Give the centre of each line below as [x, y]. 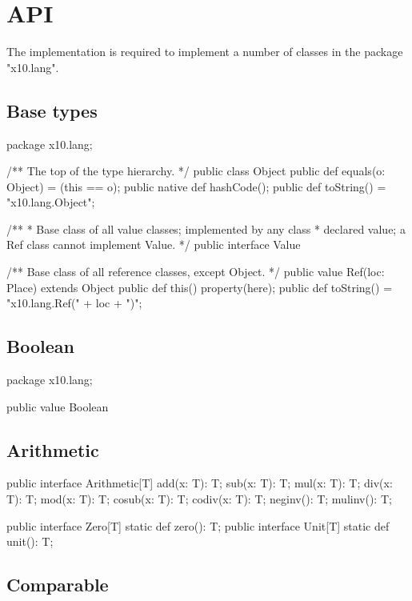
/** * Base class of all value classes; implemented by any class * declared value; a [206, 228]
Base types [52, 110]
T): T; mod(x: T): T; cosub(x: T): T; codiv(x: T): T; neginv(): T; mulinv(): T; [199, 499]
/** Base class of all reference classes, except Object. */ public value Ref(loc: [196, 272]
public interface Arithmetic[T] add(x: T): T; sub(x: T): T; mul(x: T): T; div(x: [200, 483]
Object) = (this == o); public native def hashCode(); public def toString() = [196, 186]
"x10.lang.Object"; [51, 202]
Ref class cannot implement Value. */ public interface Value [154, 244]
